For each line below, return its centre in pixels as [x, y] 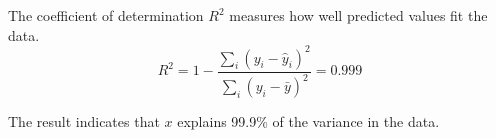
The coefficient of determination [106, 15]
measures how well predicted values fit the [358, 15]
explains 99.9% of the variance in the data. [308, 121]
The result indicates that [84, 121]
